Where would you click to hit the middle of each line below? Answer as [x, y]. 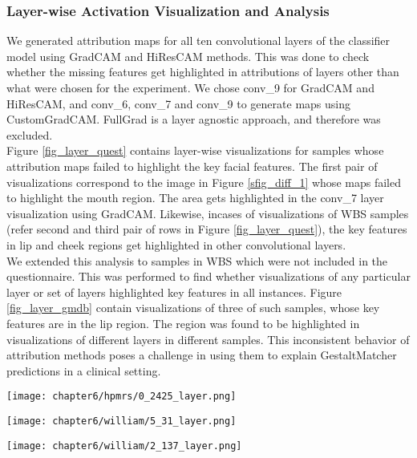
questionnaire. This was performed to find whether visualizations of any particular [208, 276]
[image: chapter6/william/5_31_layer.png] [121, 421]
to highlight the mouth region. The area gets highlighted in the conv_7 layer [195, 198]
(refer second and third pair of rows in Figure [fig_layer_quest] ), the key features [207, 229]
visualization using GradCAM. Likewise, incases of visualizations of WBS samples [208, 213]
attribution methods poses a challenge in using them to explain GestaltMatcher [202, 355]
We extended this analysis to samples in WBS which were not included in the [197, 260]
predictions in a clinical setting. [84, 370]
